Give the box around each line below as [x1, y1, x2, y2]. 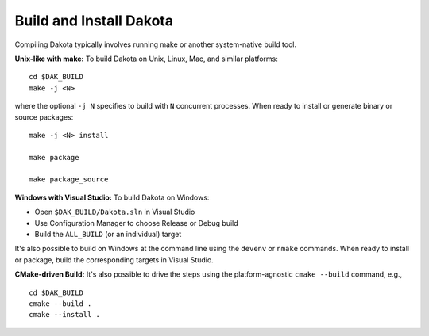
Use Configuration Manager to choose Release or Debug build [34, 218, 238, 227]
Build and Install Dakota [14, 12, 174, 29]
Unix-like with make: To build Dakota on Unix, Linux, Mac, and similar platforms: [14, 54, 278, 63]
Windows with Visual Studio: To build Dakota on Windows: [14, 193, 210, 202]
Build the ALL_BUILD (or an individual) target [34, 230, 182, 239]
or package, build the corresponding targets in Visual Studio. [14, 254, 214, 265]
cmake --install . [29, 310, 101, 319]
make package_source [29, 175, 109, 184]
